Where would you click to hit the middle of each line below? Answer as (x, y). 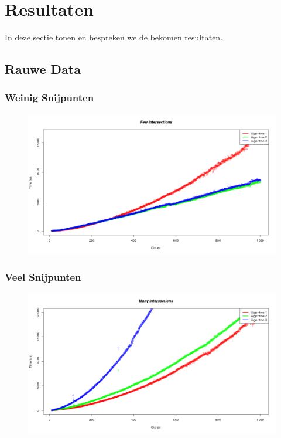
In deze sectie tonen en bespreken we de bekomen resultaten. (114, 37)
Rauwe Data (43, 69)
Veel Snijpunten (43, 276)
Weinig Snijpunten (49, 98)
